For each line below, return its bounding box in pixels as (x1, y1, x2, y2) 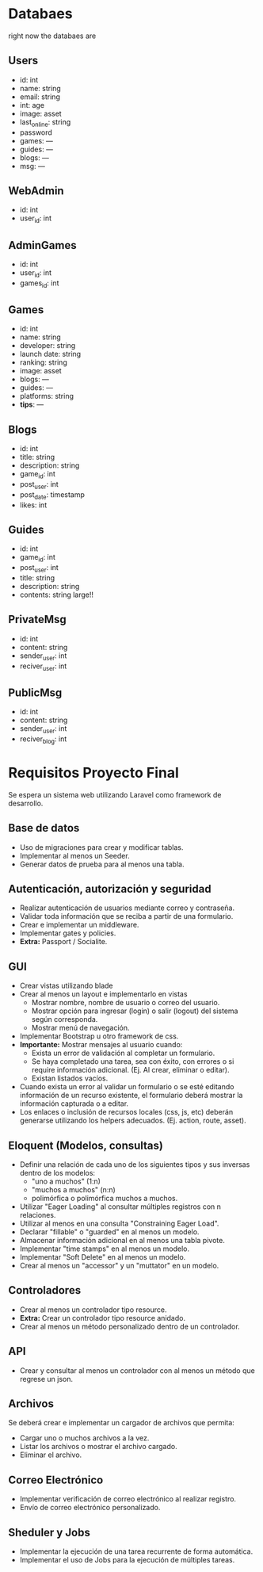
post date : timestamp (19, 489, 86, 501)
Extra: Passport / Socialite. (19, 937, 108, 947)
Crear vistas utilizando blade (19, 981, 113, 991)
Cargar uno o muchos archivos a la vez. (19, 1433, 150, 1443)
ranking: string (19, 358, 67, 367)
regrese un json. (19, 1374, 74, 1383)
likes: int (19, 500, 48, 510)
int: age (19, 100, 45, 109)
